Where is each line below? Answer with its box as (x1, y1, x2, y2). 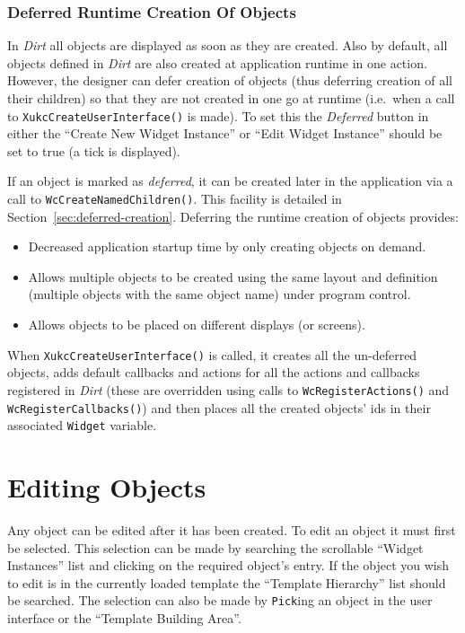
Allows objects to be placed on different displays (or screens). (28, 315, 365, 334)
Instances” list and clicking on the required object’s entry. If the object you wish (7, 556, 450, 575)
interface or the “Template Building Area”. (7, 609, 241, 628)
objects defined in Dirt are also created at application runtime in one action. (7, 53, 427, 72)
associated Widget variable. (7, 416, 157, 435)
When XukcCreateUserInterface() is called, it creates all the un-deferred (7, 345, 417, 364)
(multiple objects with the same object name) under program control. (28, 285, 411, 303)
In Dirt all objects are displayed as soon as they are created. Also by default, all (7, 36, 448, 55)
